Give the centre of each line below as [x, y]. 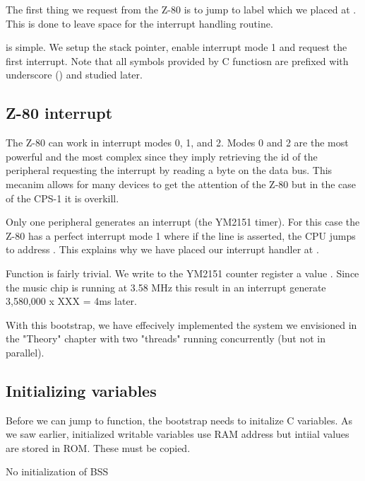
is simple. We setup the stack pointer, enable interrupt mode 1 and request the [176, 47]
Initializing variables [81, 390]
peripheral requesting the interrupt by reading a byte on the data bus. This [169, 170]
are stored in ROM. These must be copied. [98, 447]
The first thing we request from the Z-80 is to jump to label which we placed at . [181, 9]
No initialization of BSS [57, 471]
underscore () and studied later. [74, 75]
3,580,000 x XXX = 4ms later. [71, 301]
